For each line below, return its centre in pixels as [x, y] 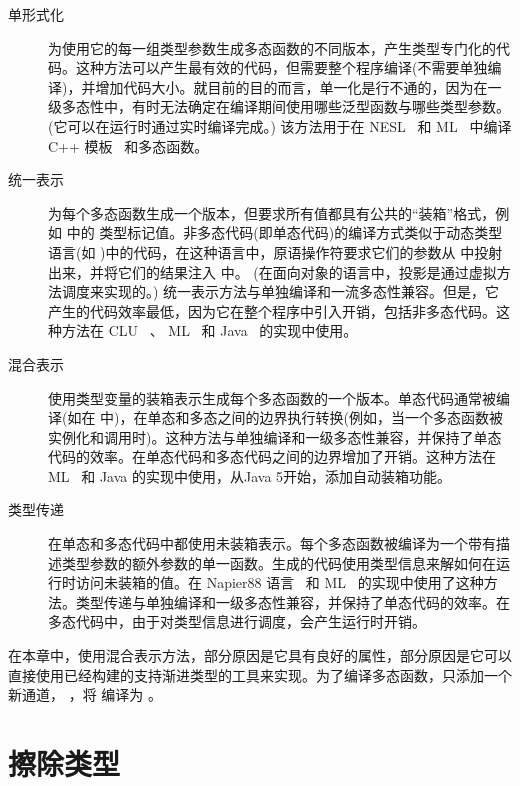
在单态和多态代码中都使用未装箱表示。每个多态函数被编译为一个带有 [272, 543]
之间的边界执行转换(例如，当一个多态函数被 [360, 417]
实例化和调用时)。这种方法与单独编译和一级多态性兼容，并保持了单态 [275, 436]
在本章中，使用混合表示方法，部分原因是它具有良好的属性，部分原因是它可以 [260, 655]
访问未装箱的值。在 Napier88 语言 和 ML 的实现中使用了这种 [279, 582]
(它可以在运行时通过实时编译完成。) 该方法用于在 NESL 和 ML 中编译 [280, 125]
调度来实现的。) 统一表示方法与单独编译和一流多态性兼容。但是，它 [280, 291]
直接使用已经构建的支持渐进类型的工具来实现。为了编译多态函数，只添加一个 [260, 674]
